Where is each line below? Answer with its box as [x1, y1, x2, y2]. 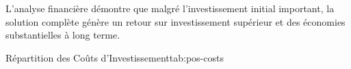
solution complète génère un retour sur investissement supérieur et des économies [5, 14, 346, 28]
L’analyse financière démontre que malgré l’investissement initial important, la [5, 1, 335, 15]
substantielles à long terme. [5, 28, 120, 42]
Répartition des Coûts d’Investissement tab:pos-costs [5, 50, 224, 64]
